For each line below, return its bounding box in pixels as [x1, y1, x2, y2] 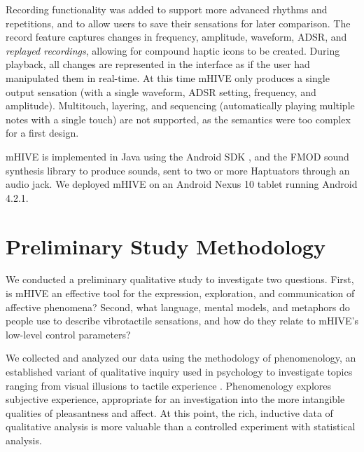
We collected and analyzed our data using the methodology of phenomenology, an [6, 350, 356, 365]
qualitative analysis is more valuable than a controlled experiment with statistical [6, 419, 356, 434]
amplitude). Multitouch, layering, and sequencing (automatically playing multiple [6, 98, 355, 113]
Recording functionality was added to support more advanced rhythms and [6, 2, 328, 16]
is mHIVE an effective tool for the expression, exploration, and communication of [6, 286, 355, 301]
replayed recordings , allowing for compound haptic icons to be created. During [6, 43, 340, 57]
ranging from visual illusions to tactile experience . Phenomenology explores [6, 378, 332, 392]
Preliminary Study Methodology [6, 231, 325, 260]
